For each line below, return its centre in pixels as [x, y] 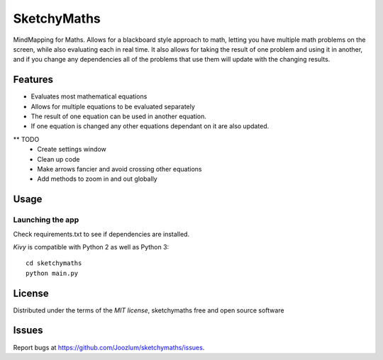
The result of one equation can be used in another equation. [119, 116]
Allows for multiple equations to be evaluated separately [113, 106]
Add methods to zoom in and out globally [97, 179]
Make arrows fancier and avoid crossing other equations [120, 169]
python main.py [52, 273]
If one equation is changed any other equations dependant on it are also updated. [150, 126]
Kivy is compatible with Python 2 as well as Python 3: [91, 247]
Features [33, 80]
